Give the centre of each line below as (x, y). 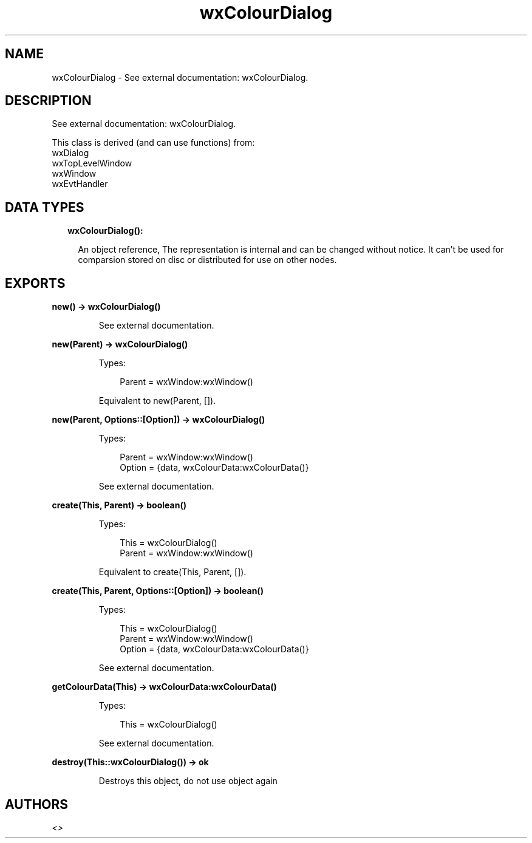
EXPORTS (35, 283)
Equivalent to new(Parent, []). (157, 401)
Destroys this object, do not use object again (188, 781)
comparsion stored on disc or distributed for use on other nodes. (207, 260)
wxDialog (70, 153)
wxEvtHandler (80, 184)
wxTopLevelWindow (92, 163)
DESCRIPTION (48, 101)
